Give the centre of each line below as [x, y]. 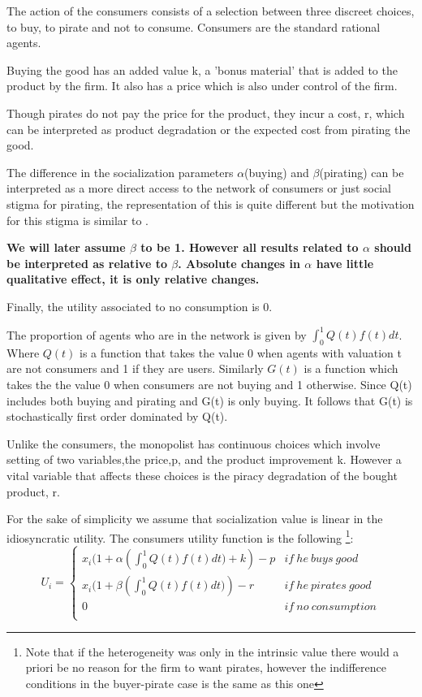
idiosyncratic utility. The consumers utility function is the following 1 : [180, 536]
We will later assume [66, 247]
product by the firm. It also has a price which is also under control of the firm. [202, 86]
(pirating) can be [362, 172]
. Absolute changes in [239, 263]
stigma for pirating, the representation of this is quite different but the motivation [211, 203]
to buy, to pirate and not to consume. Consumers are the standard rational [194, 26]
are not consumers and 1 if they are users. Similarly [135, 368]
